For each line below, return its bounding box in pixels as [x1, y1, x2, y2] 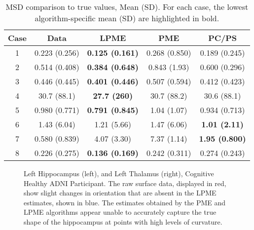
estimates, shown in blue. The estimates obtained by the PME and [24, 197, 226, 207]
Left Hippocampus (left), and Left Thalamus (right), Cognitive [24, 168, 214, 178]
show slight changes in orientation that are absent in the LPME [24, 188, 217, 198]
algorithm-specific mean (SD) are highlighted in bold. [35, 12, 219, 24]
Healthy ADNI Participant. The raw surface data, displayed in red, [24, 178, 226, 188]
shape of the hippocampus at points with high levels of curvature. [24, 216, 222, 227]
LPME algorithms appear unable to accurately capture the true [24, 207, 217, 217]
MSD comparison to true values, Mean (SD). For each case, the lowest [5, 1, 249, 12]
